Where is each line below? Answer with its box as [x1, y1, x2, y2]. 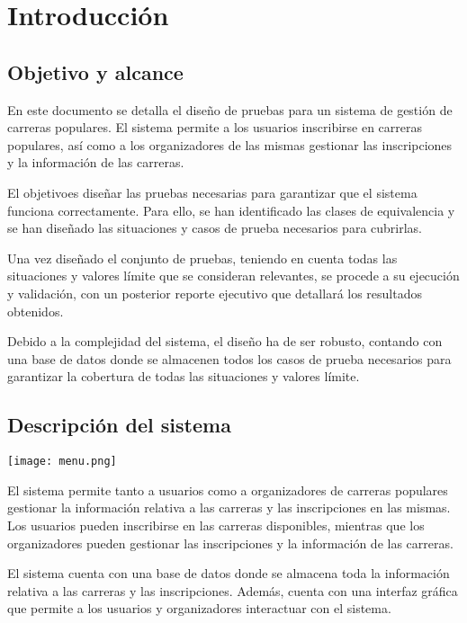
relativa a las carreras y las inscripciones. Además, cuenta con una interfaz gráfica [7, 581, 458, 600]
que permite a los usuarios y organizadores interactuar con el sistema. [7, 599, 391, 618]
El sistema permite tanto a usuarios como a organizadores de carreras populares [7, 480, 448, 499]
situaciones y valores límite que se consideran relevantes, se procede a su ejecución [7, 266, 460, 285]
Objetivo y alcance [7, 58, 184, 85]
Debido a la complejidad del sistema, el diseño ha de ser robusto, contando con [7, 332, 443, 351]
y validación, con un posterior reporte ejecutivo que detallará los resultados [7, 283, 423, 302]
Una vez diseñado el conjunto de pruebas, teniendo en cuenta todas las [7, 248, 398, 267]
